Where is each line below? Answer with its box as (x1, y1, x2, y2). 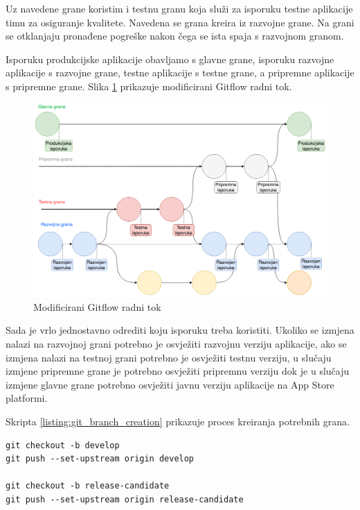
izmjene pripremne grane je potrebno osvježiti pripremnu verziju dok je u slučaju (6, 364, 350, 378)
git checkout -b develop (6, 440, 120, 450)
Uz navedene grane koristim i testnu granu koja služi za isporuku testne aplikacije (6, 1, 353, 15)
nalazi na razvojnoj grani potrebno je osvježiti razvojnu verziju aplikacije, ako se (6, 336, 347, 350)
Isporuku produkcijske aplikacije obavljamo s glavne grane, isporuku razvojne (6, 51, 334, 66)
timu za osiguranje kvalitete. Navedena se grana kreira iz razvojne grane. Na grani (6, 15, 354, 29)
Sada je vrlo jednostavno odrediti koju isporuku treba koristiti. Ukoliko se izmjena (6, 323, 354, 337)
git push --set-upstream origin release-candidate (6, 494, 244, 504)
